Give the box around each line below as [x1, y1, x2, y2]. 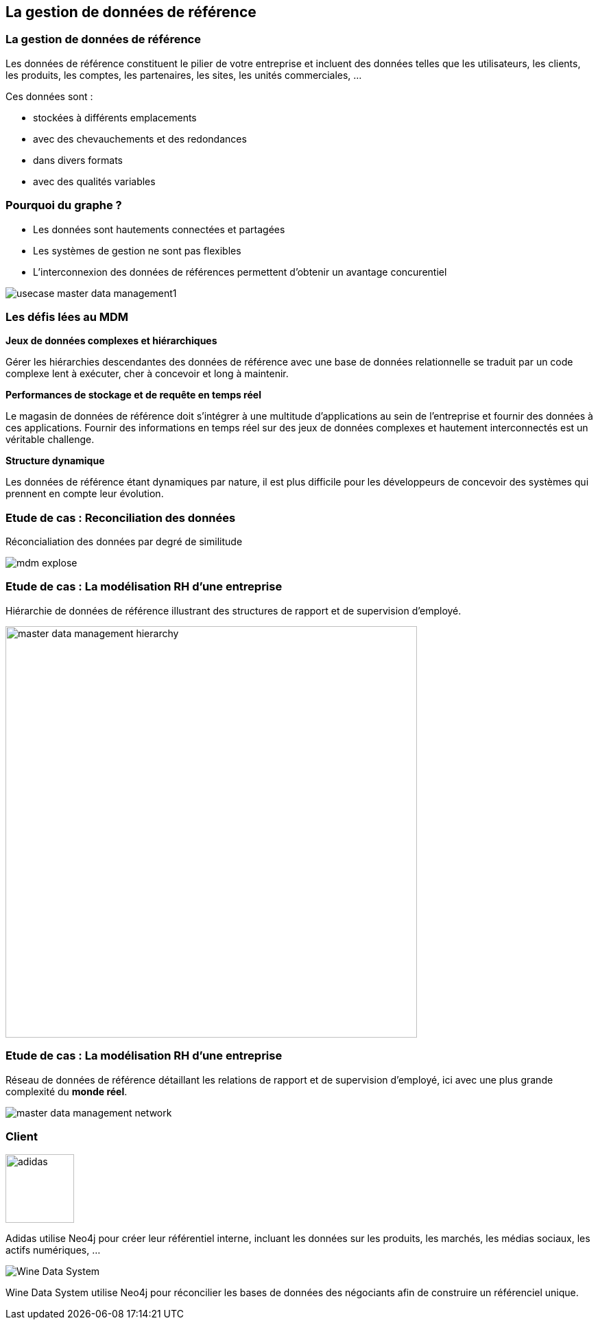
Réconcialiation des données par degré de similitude [5, 536, 243, 548]
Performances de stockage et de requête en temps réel [5, 389, 261, 401]
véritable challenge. [5, 433, 95, 446]
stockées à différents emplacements [33, 111, 197, 123]
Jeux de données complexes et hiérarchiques [5, 335, 217, 347]
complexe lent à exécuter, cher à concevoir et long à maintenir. [5, 368, 289, 380]
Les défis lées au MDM [5, 309, 129, 324]
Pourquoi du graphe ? [5, 198, 122, 213]
